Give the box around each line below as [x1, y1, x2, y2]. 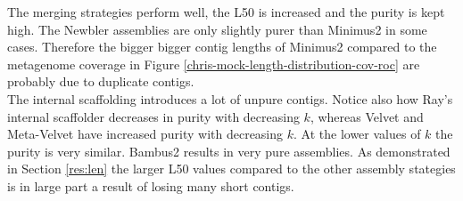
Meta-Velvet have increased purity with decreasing [7, 125, 284, 143]
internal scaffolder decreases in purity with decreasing [7, 107, 300, 125]
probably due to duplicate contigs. [7, 72, 194, 91]
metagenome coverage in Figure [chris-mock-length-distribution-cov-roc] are [7, 54, 420, 73]
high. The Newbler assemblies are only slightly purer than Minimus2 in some [7, 20, 427, 38]
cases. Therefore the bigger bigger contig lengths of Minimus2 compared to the [7, 37, 437, 56]
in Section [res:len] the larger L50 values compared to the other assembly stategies [7, 159, 456, 178]
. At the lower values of [294, 125, 421, 143]
